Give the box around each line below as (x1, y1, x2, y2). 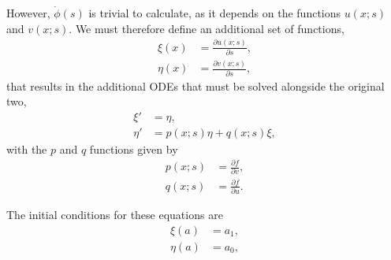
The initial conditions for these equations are (6, 206, 223, 223)
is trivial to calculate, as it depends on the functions (88, 5, 341, 20)
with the (6, 140, 47, 157)
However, (6, 5, 50, 20)
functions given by (89, 140, 178, 157)
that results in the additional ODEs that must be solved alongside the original (6, 77, 385, 94)
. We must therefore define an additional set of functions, (69, 20, 344, 36)
